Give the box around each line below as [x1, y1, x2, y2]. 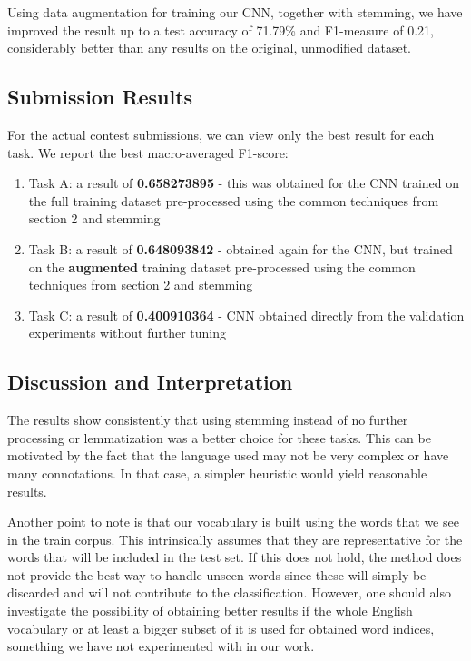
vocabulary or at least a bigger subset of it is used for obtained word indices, [7, 618, 435, 637]
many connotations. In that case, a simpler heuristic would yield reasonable [7, 463, 427, 482]
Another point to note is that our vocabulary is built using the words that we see [7, 512, 459, 531]
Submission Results [7, 83, 193, 111]
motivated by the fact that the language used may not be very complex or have [7, 446, 449, 465]
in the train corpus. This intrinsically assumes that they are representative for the [7, 529, 463, 548]
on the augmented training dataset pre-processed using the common [28, 257, 416, 276]
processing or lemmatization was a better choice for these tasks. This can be [7, 428, 431, 447]
